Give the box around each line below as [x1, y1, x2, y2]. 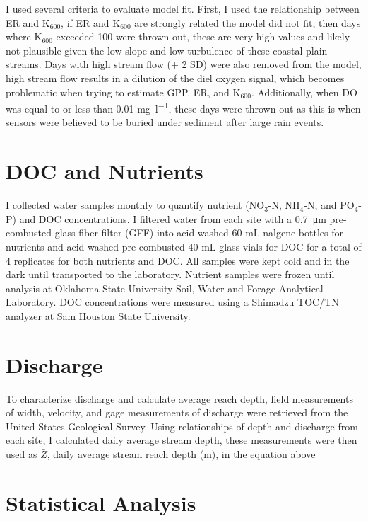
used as [6, 446, 37, 461]
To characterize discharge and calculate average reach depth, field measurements [6, 391, 353, 406]
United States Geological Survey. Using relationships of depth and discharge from [6, 418, 358, 433]
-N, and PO [304, 197, 355, 212]
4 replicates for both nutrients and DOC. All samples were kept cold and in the [6, 253, 350, 268]
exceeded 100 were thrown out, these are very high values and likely [56, 29, 350, 44]
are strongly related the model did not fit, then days [134, 15, 361, 30]
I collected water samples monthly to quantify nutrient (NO [6, 197, 265, 212]
